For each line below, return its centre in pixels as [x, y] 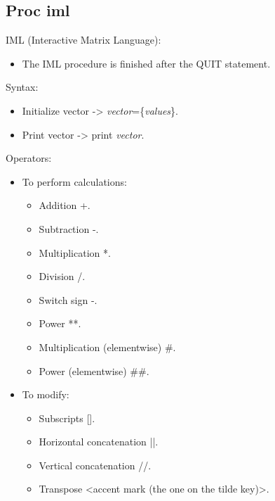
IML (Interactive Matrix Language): [83, 40]
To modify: [46, 394]
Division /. [62, 276]
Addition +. [65, 205]
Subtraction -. [69, 228]
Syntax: [22, 87]
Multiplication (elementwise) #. [107, 347]
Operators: [29, 158]
